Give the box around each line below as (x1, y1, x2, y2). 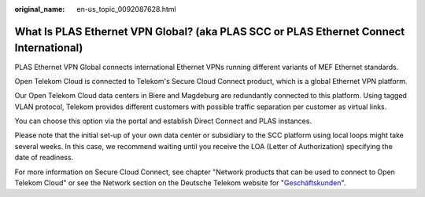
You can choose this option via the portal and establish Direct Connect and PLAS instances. (14, 116, 312, 126)
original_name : (14, 5, 65, 13)
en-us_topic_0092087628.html (76, 5, 176, 13)
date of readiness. (14, 153, 74, 162)
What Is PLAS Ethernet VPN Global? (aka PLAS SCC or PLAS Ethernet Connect (14, 24, 405, 38)
